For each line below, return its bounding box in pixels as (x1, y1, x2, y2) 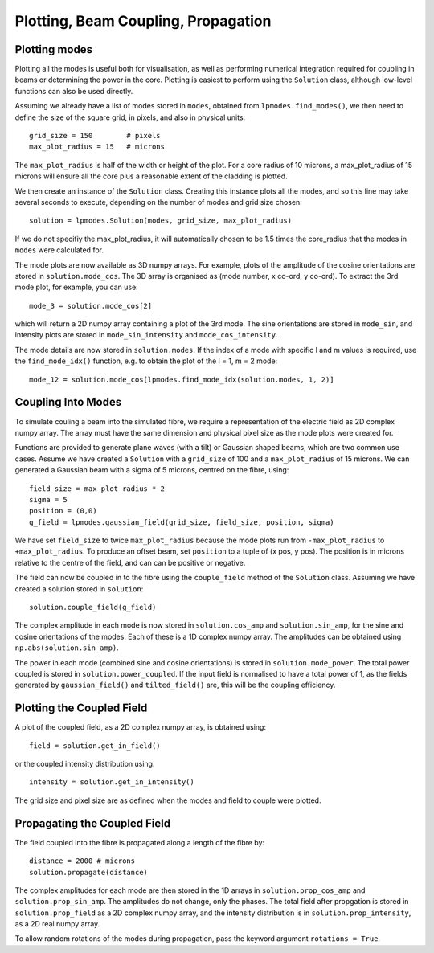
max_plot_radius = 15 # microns (29, 142, 165, 152)
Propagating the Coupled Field (14, 816, 171, 830)
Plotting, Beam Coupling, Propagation (14, 12, 272, 30)
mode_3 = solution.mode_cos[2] (29, 301, 153, 310)
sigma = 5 (29, 495, 68, 504)
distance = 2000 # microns (29, 857, 136, 865)
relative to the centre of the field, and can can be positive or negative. (14, 558, 246, 567)
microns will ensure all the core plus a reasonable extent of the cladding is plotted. (14, 171, 289, 181)
